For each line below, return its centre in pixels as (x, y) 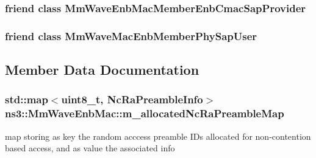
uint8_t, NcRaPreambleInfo (132, 99)
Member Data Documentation (102, 70)
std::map (27, 99)
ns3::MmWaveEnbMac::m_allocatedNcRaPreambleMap (145, 113)
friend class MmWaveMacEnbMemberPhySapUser (131, 36)
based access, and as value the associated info (90, 148)
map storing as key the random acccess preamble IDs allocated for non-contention (158, 136)
